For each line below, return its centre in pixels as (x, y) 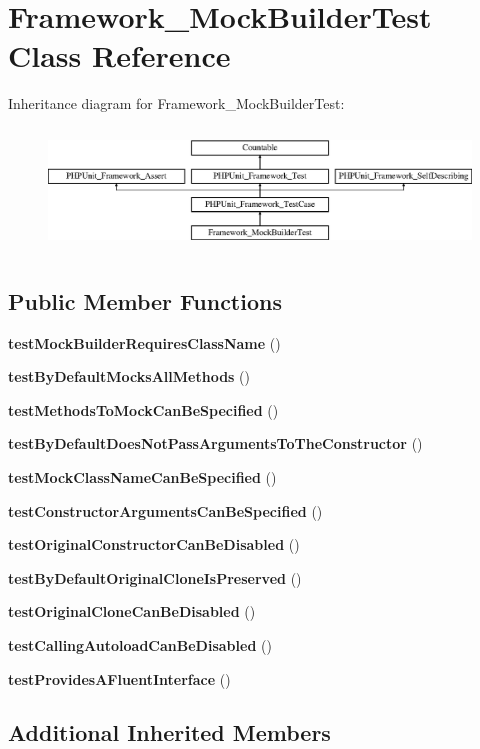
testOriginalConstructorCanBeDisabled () (154, 544)
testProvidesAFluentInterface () (119, 678)
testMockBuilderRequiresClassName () (144, 342)
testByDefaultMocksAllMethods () (129, 376)
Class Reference (119, 55)
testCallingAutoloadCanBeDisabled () (140, 644)
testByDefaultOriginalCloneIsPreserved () (155, 577)
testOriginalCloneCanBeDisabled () (132, 611)
